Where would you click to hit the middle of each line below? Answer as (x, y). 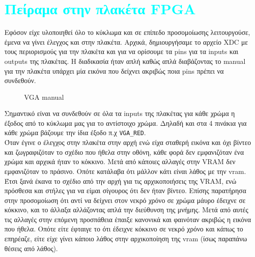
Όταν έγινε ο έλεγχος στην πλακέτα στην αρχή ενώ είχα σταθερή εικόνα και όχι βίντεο (128, 142)
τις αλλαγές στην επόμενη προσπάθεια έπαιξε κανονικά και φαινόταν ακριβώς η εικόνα (128, 219)
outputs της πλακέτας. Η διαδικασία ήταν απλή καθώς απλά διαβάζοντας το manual (125, 61)
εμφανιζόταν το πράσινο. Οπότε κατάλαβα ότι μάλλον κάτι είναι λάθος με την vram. (125, 171)
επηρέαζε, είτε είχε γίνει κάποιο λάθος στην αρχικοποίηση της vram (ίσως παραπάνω (126, 239)
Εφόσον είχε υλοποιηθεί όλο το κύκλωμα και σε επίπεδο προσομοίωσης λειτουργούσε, (127, 32)
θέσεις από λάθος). (31, 248)
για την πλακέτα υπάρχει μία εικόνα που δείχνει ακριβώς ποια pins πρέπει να (114, 71)
